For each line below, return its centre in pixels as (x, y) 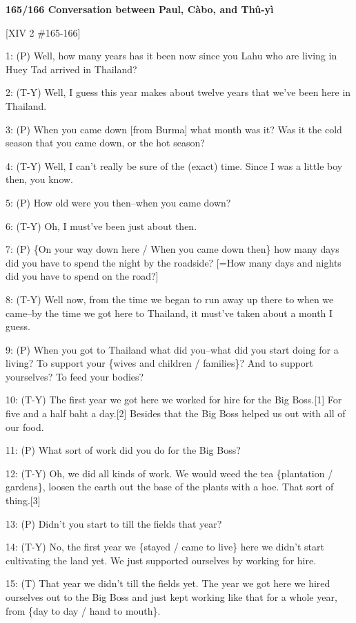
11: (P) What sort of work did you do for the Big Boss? (123, 450)
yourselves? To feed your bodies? (75, 376)
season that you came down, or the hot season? (105, 143)
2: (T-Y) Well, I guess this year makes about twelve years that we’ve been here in (178, 92)
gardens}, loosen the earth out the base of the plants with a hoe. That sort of (170, 487)
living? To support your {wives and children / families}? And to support (159, 363)
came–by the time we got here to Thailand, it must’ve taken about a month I (169, 313)
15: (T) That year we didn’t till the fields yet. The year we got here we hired (168, 583)
